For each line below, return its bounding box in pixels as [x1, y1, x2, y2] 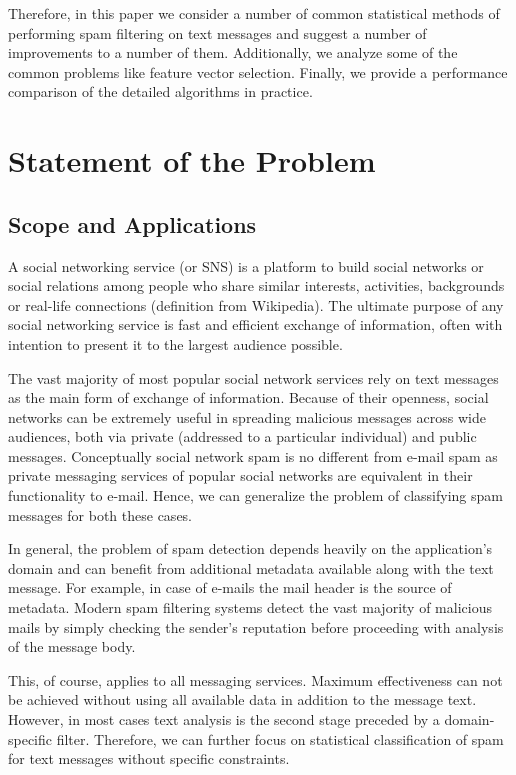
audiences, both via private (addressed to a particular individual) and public [8, 426, 477, 447]
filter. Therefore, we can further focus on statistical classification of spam [56, 728, 504, 749]
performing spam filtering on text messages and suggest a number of [8, 22, 427, 43]
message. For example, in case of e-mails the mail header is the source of [8, 577, 452, 598]
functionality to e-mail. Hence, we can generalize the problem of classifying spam [8, 485, 503, 506]
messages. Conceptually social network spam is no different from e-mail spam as [8, 445, 498, 466]
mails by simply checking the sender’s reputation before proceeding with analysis [8, 616, 504, 637]
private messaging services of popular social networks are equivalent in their [8, 465, 473, 486]
